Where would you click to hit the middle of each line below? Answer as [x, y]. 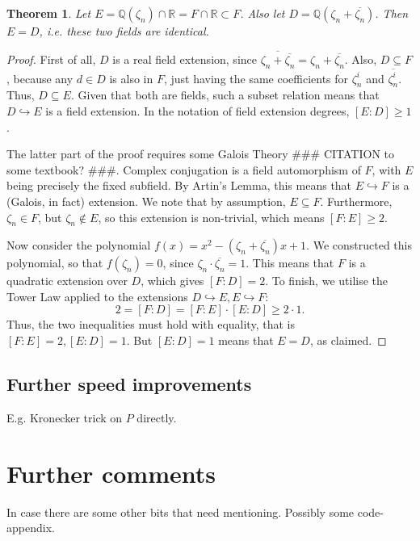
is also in [131, 78]
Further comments [111, 473]
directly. [157, 417]
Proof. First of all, [51, 59]
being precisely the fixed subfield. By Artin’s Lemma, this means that [179, 185]
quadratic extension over [67, 281]
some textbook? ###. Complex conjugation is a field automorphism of [184, 169]
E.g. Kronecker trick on [65, 417]
